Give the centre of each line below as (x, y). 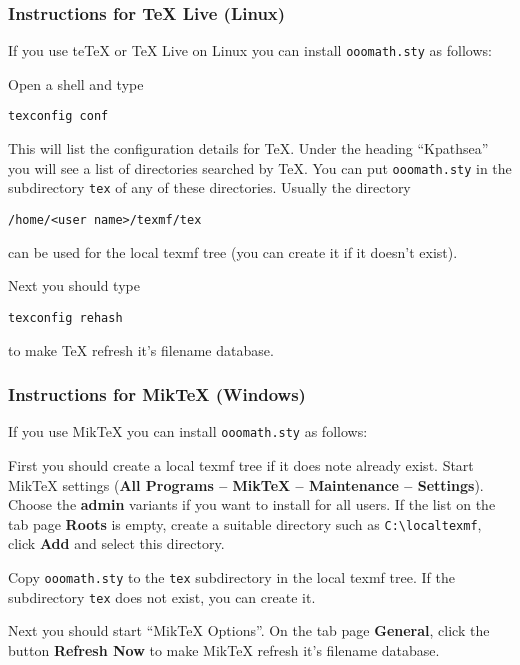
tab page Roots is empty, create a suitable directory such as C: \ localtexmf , (245, 523)
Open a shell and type (76, 83)
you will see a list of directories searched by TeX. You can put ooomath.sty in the (260, 167)
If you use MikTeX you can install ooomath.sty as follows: (188, 431)
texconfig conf (58, 116)
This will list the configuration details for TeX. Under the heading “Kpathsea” (248, 148)
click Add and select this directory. (116, 543)
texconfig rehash (65, 317)
